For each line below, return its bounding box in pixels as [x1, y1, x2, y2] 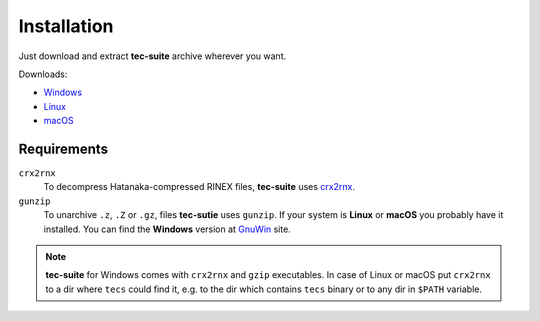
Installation [18, 15, 114, 37]
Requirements [18, 140, 109, 157]
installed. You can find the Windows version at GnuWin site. [43, 223, 292, 235]
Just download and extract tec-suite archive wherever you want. [18, 50, 287, 62]
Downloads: [18, 68, 68, 80]
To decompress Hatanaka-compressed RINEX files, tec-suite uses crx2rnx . [43, 181, 355, 193]
